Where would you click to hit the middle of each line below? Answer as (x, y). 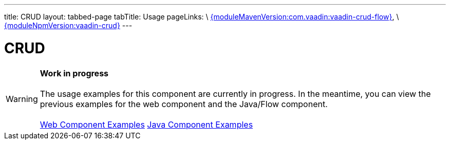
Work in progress (74, 73)
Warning (22, 99)
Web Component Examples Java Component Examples (146, 124)
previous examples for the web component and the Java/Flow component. (184, 104)
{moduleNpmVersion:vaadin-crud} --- (68, 25)
